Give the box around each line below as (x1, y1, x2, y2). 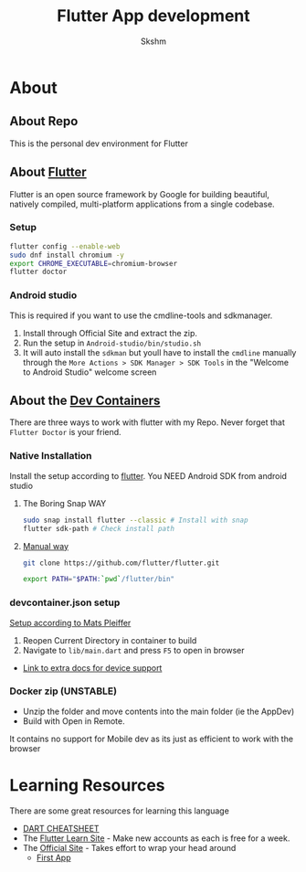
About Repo (9, 113, 79, 129)
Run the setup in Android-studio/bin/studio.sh (22, 337, 202, 348)
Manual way (22, 540, 69, 551)
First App (36, 852, 71, 863)
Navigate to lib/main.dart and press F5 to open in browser (22, 644, 245, 655)
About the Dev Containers (9, 393, 161, 409)
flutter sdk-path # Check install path (22, 524, 175, 533)
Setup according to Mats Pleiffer (9, 617, 132, 628)
